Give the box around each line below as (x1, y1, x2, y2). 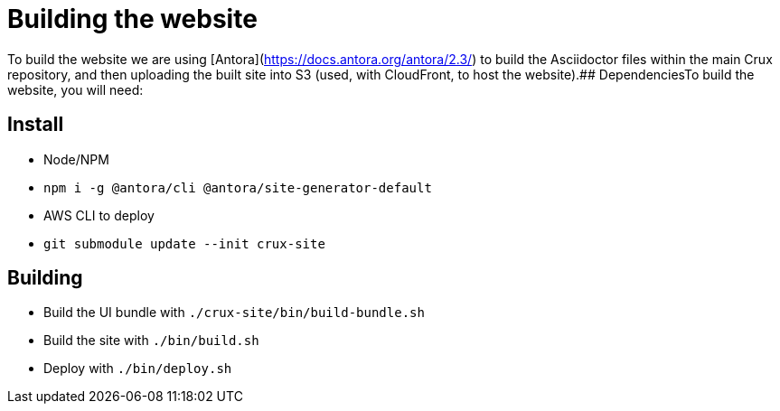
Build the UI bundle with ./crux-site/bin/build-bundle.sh (43, 304, 425, 321)
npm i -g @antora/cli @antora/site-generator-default (43, 180, 432, 195)
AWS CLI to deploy (43, 207, 155, 223)
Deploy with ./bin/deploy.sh (43, 360, 232, 377)
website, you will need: (7, 81, 144, 98)
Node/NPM (43, 151, 109, 167)
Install (7, 113, 64, 136)
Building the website (7, 4, 258, 34)
